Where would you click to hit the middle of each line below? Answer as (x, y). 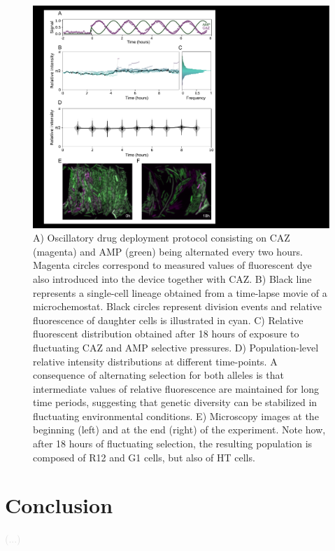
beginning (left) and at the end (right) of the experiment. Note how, (179, 430)
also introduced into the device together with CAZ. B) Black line (172, 278)
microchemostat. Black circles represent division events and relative (177, 306)
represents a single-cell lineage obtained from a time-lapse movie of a (180, 292)
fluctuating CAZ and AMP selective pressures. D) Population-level (176, 347)
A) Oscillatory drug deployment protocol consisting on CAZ (162, 238)
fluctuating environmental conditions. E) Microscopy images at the (176, 416)
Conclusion (59, 505)
